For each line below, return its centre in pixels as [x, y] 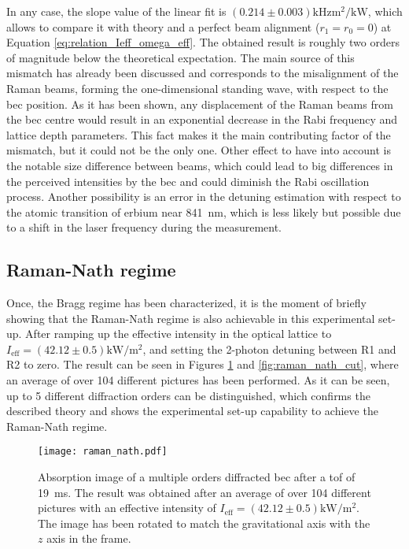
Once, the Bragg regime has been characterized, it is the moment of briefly [186, 303]
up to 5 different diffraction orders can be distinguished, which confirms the [188, 395]
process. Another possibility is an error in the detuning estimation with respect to [204, 197]
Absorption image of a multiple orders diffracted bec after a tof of [197, 477]
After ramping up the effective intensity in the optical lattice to [179, 334]
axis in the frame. [89, 538]
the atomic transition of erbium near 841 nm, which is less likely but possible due [204, 211]
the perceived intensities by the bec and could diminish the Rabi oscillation [188, 181]
